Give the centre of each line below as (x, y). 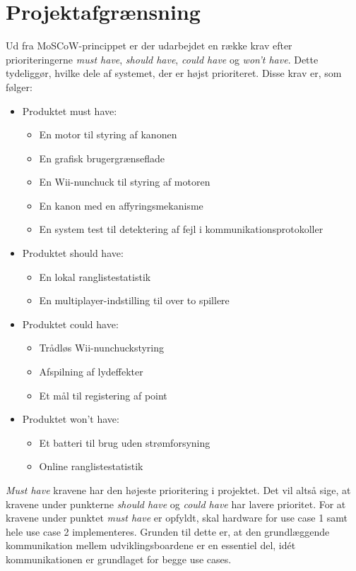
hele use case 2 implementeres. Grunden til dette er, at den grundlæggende (168, 531)
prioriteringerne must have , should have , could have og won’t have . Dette (162, 59)
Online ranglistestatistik (91, 466)
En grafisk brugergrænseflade (102, 158)
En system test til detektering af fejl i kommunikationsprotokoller (181, 229)
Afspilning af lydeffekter (91, 372)
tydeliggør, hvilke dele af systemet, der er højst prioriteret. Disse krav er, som (174, 73)
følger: (19, 86)
